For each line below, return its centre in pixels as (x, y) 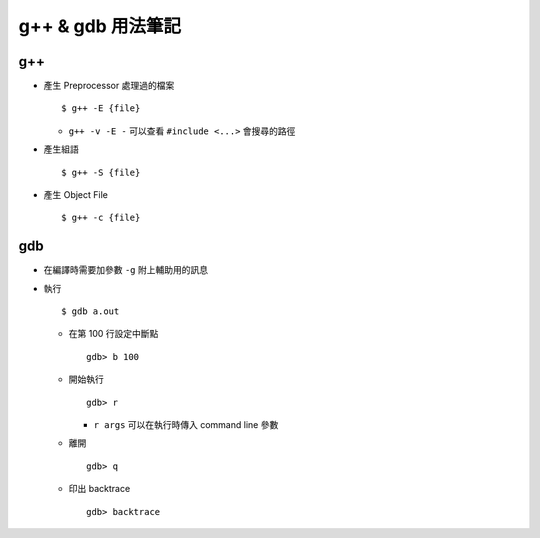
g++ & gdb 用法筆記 (100, 26)
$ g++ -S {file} (101, 172)
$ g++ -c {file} (101, 218)
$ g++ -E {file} (101, 108)
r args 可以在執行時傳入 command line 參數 (186, 425)
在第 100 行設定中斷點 (113, 334)
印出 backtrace (99, 489)
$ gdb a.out (90, 311)
